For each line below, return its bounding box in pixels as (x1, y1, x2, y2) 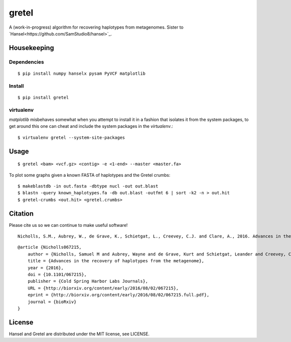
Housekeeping (9, 44, 54, 52)
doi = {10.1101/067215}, (27, 272, 87, 277)
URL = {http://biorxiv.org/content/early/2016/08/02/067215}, (27, 285, 179, 291)
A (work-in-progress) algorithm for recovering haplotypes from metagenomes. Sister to (9, 24, 184, 30)
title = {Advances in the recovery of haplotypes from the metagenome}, (27, 258, 205, 264)
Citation (9, 209, 34, 218)
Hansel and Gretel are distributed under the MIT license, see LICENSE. (9, 331, 150, 337)
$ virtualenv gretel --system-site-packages (17, 135, 126, 140)
